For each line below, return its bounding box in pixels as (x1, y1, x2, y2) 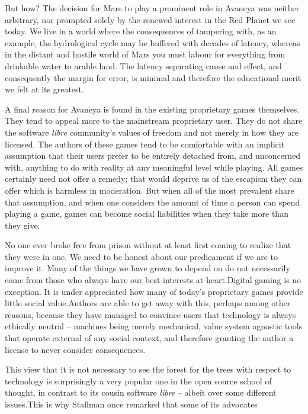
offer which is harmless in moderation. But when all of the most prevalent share (5, 184, 294, 196)
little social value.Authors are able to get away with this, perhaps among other (5, 297, 291, 309)
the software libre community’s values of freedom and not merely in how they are (5, 126, 299, 138)
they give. (5, 219, 40, 231)
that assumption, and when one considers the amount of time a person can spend (5, 195, 300, 208)
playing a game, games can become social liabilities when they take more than (5, 207, 288, 220)
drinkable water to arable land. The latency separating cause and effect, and (5, 59, 282, 72)
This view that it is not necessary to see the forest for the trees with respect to (5, 363, 291, 376)
